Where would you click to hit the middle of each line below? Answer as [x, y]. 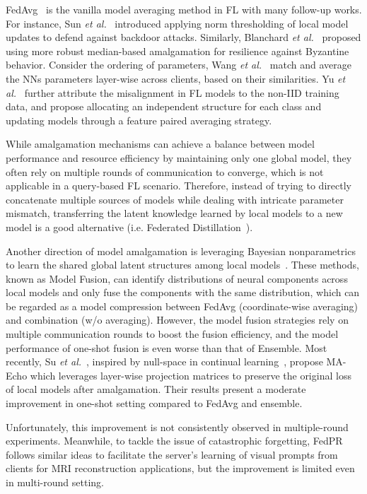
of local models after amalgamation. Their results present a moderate [156, 389]
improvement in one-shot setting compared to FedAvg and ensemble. [154, 403]
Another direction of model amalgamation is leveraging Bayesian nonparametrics [181, 251]
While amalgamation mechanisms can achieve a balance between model [160, 144]
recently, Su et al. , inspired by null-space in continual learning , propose [164, 361]
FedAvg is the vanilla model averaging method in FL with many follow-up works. [184, 9]
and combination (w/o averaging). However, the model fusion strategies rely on [177, 320]
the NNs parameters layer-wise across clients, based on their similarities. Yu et [176, 78]
